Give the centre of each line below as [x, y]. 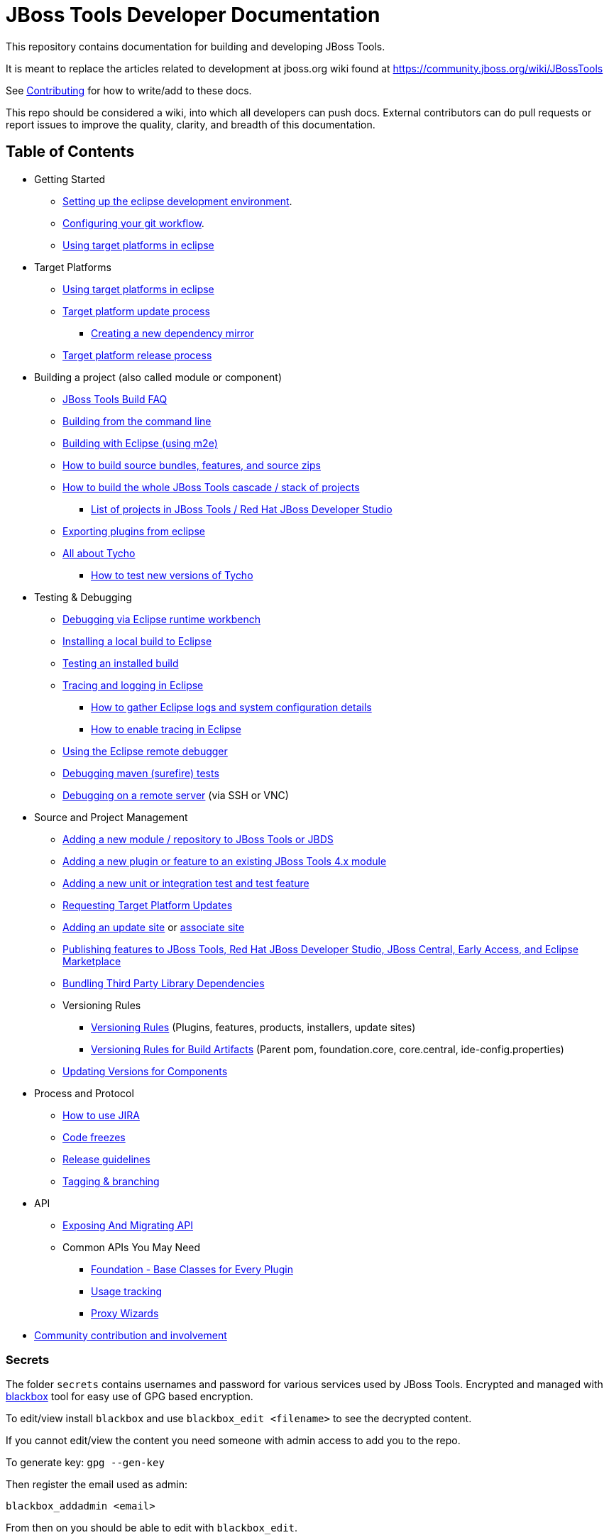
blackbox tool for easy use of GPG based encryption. [130, 1397]
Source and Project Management [111, 817]
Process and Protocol [84, 1093]
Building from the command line [137, 421]
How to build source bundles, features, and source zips [192, 465]
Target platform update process [136, 311]
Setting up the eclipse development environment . [177, 201]
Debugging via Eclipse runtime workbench [161, 619]
